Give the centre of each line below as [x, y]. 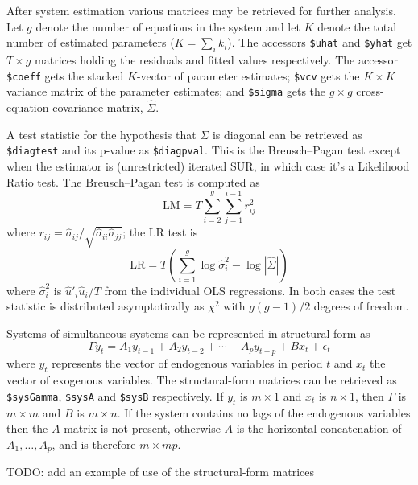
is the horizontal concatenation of [319, 428]
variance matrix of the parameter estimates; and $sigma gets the [166, 91]
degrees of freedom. [361, 306]
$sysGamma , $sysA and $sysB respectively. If [115, 395]
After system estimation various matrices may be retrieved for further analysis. [201, 10]
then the [27, 428]
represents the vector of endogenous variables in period [187, 363]
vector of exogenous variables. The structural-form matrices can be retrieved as [202, 380]
